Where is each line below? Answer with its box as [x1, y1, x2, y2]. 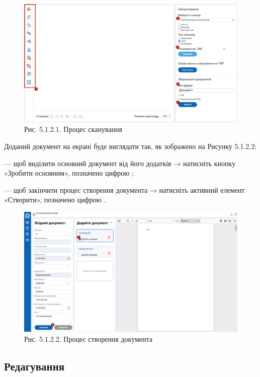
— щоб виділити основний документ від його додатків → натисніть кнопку [4, 158, 236, 168]
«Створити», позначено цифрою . [4, 194, 106, 205]
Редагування [4, 358, 65, 373]
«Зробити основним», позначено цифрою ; [4, 168, 134, 178]
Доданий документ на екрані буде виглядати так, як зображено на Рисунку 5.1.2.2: [4, 140, 257, 151]
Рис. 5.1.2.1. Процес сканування [24, 124, 122, 134]
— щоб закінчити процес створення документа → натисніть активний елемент [4, 184, 245, 195]
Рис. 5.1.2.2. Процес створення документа [24, 334, 153, 344]
